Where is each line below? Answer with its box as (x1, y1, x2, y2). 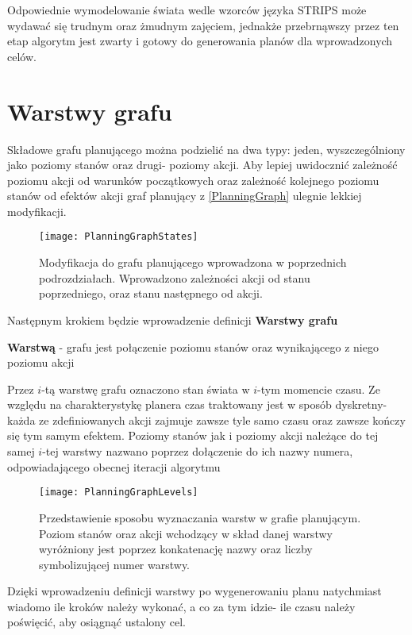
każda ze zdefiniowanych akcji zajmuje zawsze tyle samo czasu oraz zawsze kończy (7, 411, 406, 428)
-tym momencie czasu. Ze (257, 380, 380, 397)
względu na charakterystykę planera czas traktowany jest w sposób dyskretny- (7, 396, 387, 413)
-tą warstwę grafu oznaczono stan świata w (41, 380, 250, 397)
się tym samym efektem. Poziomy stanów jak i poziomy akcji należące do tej (7, 427, 379, 444)
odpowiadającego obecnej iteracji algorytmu (7, 458, 221, 475)
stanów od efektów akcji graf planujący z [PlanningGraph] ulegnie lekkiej (7, 187, 362, 204)
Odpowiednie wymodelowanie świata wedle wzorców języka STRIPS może (7, 2, 367, 17)
